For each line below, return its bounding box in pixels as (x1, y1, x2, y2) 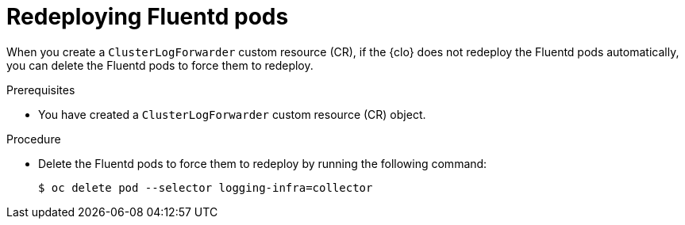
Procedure (6, 132, 61, 146)
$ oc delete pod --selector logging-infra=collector (38, 181, 373, 194)
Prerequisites (6, 82, 75, 97)
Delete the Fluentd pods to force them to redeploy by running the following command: (38, 156, 487, 170)
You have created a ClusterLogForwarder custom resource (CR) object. (38, 107, 426, 121)
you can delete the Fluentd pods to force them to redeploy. (6, 58, 314, 72)
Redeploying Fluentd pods (6, 3, 289, 30)
